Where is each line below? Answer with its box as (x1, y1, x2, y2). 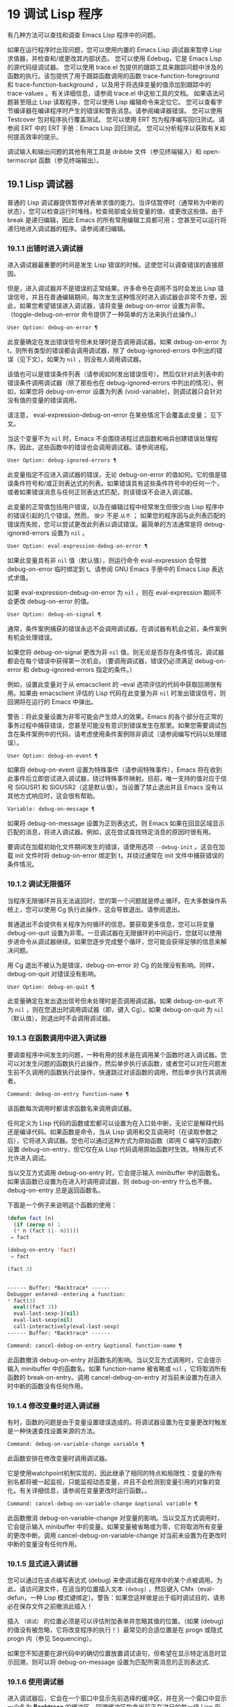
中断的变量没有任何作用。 (7, 1540, 81, 1548)
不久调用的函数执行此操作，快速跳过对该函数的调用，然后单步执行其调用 (19, 1068, 227, 1076)
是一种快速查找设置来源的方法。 (7, 1426, 99, 1435)
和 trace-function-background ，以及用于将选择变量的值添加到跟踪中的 (7, 80, 212, 88)
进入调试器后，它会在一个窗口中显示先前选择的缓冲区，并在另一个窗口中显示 (7, 1694, 227, 1703)
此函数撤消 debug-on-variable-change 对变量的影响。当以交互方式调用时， (7, 1513, 224, 1522)
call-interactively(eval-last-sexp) (13, 1323, 120, 1330)
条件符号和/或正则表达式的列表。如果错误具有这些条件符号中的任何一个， (13, 478, 224, 488)
